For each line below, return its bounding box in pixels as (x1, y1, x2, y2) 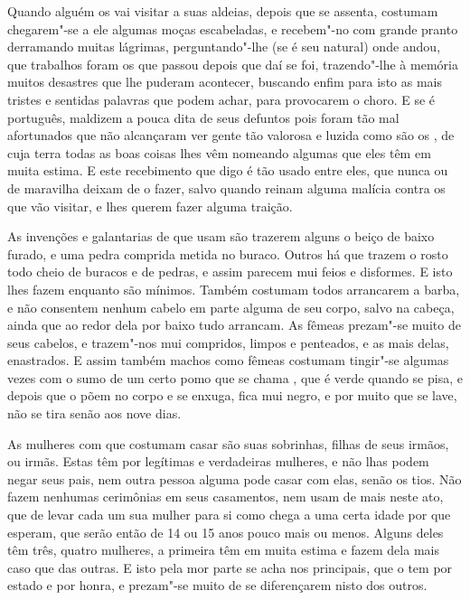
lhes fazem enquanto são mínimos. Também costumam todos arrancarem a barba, (7, 279, 460, 298)
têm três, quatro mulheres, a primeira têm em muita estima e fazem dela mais (7, 540, 439, 559)
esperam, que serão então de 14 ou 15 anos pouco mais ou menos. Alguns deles (7, 522, 444, 541)
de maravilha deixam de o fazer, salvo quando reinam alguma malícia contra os (7, 178, 446, 197)
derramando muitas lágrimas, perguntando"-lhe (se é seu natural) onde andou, (7, 37, 441, 56)
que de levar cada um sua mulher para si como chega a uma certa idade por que (7, 505, 451, 524)
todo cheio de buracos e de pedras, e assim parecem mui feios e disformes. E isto (7, 262, 453, 281)
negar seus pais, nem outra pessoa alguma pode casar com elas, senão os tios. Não (7, 469, 462, 488)
